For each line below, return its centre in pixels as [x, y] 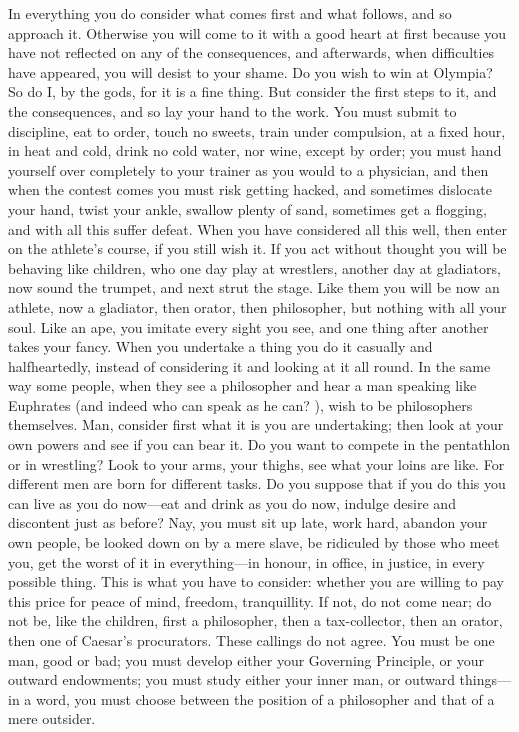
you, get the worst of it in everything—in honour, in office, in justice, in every [246, 561]
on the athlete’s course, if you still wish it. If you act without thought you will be [257, 248]
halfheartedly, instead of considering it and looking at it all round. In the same [249, 365]
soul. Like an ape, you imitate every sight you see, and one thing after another [248, 326]
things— [485, 679]
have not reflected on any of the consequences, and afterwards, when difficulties [251, 52]
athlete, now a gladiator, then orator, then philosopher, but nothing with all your [257, 306]
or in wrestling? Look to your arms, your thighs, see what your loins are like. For [256, 463]
